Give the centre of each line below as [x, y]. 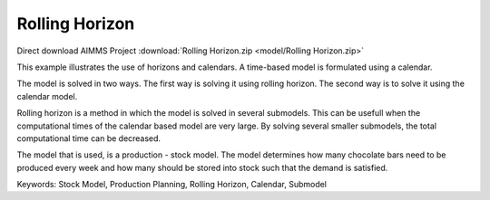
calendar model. [47, 96]
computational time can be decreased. [89, 138]
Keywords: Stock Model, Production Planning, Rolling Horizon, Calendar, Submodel [171, 185]
